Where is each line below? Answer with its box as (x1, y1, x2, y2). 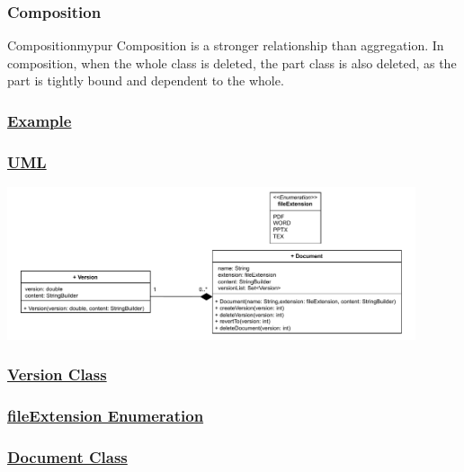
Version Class (7, 363, 107, 386)
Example (7, 109, 72, 131)
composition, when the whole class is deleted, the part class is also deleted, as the (7, 53, 457, 72)
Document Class (7, 445, 128, 468)
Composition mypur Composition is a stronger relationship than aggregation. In (7, 36, 444, 55)
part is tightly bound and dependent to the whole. (7, 71, 284, 90)
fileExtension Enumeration (7, 405, 204, 427)
